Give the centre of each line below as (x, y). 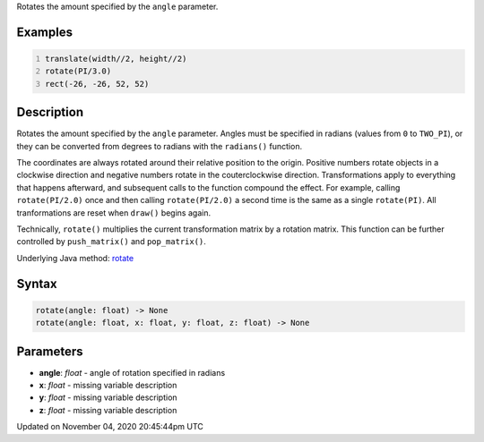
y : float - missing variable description (108, 397)
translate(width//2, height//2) (116, 59)
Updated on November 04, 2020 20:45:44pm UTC (110, 427)
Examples (45, 32)
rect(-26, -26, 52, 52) (97, 84)
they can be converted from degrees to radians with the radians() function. (160, 146)
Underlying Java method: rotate (75, 258)
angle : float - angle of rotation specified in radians (132, 372)
